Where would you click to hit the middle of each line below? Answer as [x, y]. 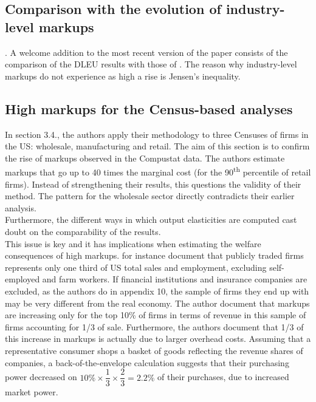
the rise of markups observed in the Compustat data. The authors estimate [145, 158]
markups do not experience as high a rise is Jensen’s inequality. [123, 76]
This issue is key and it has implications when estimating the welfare [133, 243]
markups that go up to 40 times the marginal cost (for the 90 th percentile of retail [158, 171]
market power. [32, 392]
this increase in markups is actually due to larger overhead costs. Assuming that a [158, 339]
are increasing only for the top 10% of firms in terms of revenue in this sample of [156, 315]
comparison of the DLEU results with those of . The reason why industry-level [151, 64]
